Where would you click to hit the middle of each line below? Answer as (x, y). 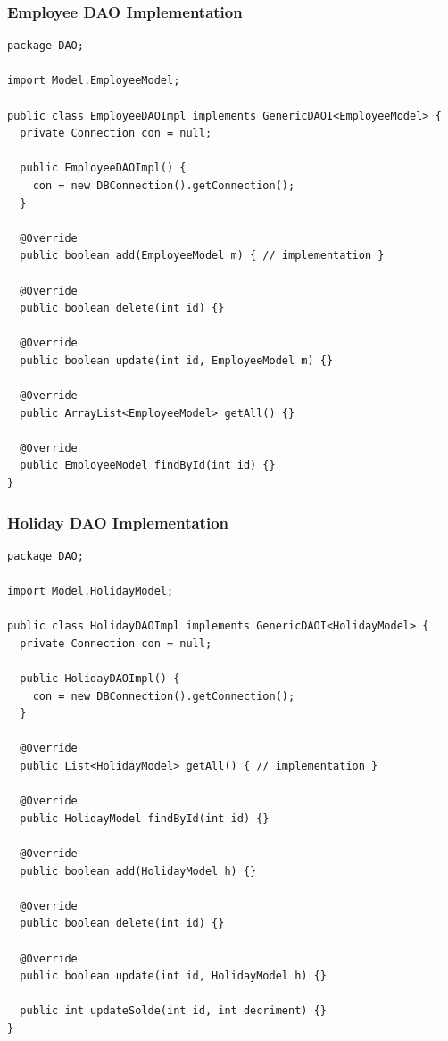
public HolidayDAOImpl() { (100, 679)
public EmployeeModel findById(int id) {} (148, 466)
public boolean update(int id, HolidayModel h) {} (173, 976)
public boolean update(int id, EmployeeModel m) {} (177, 360)
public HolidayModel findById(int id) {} (145, 818)
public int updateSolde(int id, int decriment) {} (173, 1011)
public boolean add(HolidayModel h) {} (138, 871)
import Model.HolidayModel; (91, 591)
